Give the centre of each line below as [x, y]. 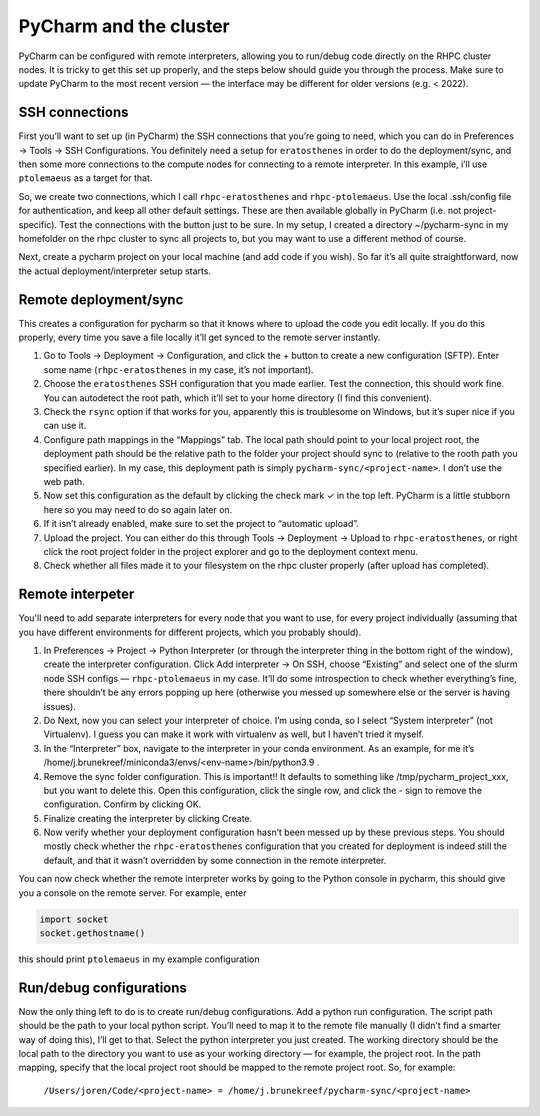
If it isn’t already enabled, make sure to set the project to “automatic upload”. [201, 524]
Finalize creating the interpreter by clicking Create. [148, 818]
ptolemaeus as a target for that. [85, 178]
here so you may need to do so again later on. [138, 509]
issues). [60, 706]
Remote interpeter [76, 594]
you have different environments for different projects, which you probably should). [190, 632]
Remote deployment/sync [101, 299]
